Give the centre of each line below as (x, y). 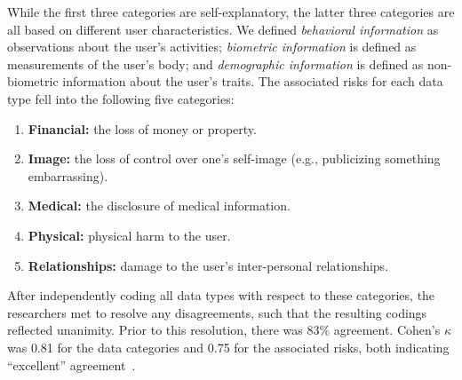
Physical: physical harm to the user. (129, 235)
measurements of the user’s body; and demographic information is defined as (215, 63)
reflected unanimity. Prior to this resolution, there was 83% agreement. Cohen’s (224, 330)
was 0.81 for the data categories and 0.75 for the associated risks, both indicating (228, 347)
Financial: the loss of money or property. (142, 128)
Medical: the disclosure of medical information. (159, 206)
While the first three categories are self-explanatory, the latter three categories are (231, 12)
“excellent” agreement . (72, 364)
